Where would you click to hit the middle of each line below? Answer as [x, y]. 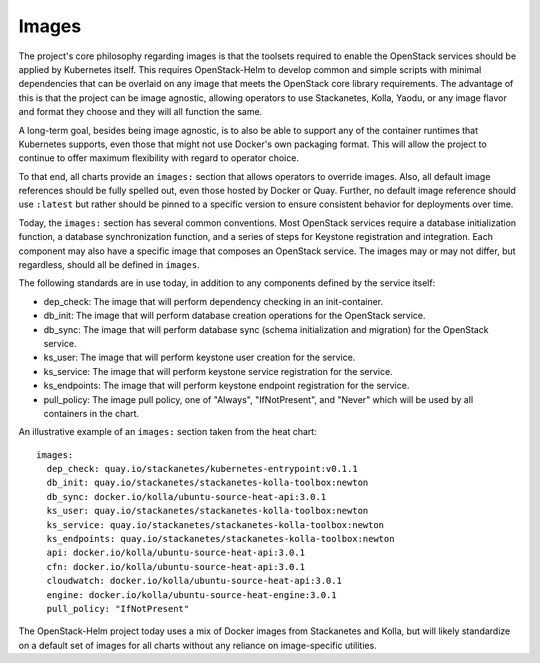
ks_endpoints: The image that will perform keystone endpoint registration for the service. [226, 386]
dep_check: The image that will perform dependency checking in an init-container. [213, 301]
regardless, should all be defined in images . [109, 265]
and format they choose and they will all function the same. [140, 112]
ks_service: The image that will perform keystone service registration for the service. [218, 371]
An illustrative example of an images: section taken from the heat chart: [167, 432]
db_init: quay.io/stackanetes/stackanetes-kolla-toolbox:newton [207, 483]
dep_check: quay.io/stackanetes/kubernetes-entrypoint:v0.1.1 [202, 469]
